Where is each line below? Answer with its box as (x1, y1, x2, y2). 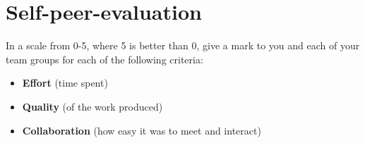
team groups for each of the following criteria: (6, 51, 203, 66)
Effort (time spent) (22, 75, 108, 90)
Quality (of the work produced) (22, 99, 163, 113)
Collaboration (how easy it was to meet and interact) (22, 123, 261, 137)
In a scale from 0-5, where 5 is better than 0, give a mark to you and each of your (6, 38, 360, 53)
